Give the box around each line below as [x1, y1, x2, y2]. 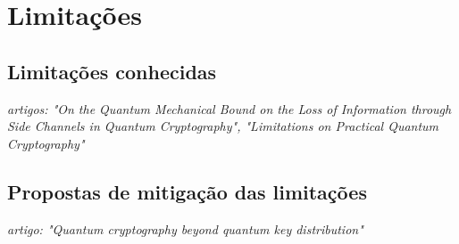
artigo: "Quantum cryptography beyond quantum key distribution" [7, 219, 363, 238]
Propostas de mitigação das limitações [7, 177, 367, 205]
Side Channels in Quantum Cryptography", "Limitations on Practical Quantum [7, 117, 439, 135]
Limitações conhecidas [7, 57, 217, 85]
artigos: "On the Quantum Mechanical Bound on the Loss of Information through [7, 99, 452, 118]
